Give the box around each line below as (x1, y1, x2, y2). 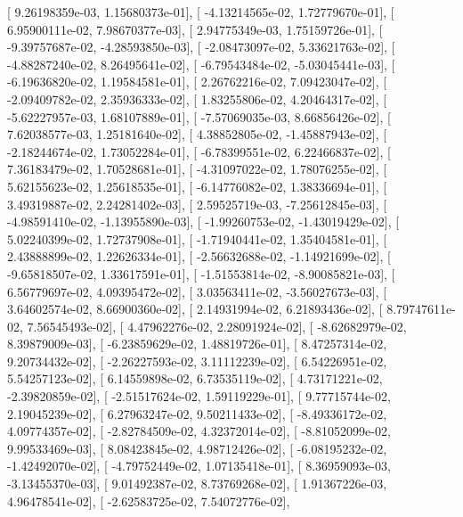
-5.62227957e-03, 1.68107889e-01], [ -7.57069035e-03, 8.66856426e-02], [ (7, 107, 391, 126)
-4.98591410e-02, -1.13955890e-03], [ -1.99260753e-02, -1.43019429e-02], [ (7, 212, 400, 231)
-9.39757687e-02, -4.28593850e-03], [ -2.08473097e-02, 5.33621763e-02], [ (7, 37, 395, 56)
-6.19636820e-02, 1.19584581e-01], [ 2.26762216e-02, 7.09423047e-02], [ (7, 72, 387, 91)
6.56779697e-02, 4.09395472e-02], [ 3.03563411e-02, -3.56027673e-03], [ (7, 282, 387, 300)
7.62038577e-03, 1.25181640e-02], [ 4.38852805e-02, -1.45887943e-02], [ (7, 125, 387, 144)
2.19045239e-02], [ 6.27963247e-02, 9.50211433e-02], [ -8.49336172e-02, (7, 404, 387, 423)
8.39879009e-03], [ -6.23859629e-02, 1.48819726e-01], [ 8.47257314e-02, (7, 334, 387, 353)
